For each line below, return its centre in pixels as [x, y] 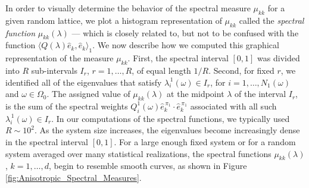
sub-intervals [54, 70]
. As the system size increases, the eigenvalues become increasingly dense [167, 130]
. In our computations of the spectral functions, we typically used [171, 118]
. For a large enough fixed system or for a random [205, 141]
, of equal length [161, 70]
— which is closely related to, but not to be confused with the [185, 32]
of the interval [260, 94]
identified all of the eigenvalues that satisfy [84, 82]
